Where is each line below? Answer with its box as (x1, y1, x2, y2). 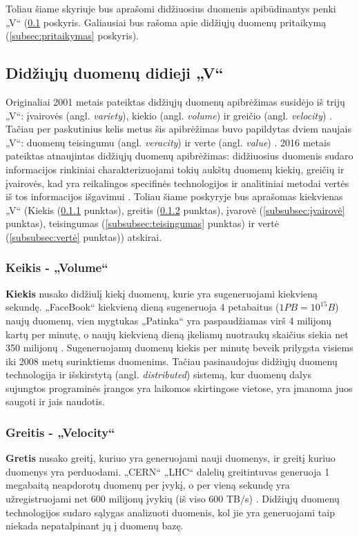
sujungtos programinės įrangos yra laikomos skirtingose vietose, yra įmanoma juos (6, 380, 353, 395)
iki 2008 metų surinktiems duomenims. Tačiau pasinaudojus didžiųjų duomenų (6, 353, 338, 368)
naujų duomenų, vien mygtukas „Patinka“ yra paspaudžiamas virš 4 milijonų (6, 313, 331, 327)
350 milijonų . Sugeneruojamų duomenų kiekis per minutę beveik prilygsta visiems (6, 340, 353, 355)
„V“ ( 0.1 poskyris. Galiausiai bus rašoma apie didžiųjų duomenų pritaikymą (6, 14, 327, 29)
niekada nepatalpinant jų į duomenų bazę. (6, 518, 184, 533)
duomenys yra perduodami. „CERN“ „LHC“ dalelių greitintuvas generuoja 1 (6, 464, 330, 478)
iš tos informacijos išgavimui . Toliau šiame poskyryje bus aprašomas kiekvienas (6, 189, 343, 204)
